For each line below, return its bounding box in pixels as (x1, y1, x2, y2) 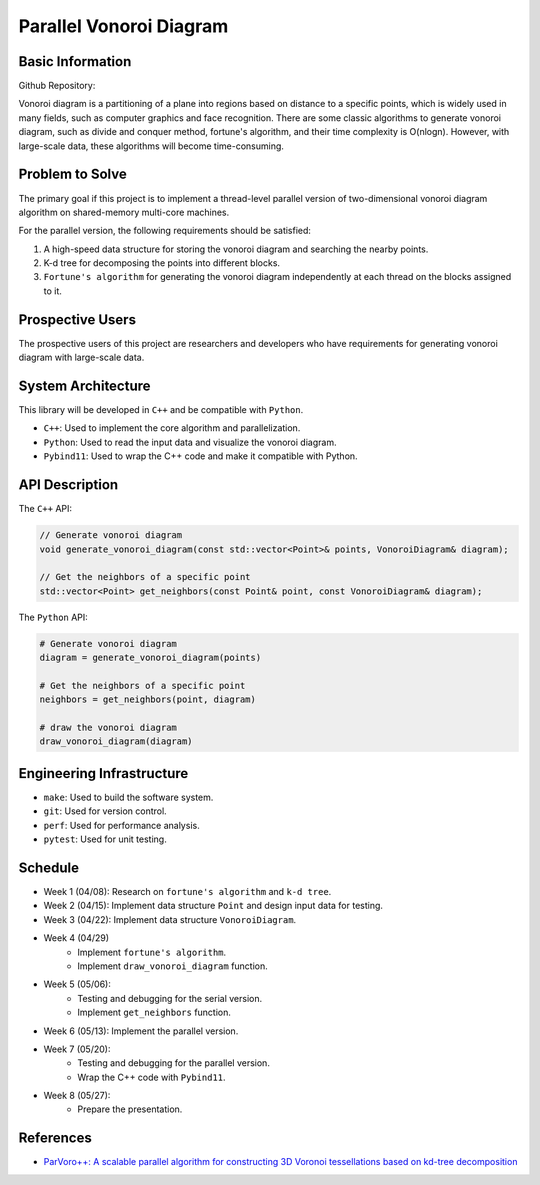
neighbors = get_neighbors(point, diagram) (39, 694, 257, 705)
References (18, 1130, 92, 1147)
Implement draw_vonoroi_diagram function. (77, 960, 269, 972)
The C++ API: (18, 503, 73, 515)
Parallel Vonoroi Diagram (18, 15, 229, 37)
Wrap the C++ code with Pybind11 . (77, 1071, 226, 1083)
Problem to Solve (18, 166, 127, 183)
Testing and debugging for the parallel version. (77, 1057, 270, 1069)
